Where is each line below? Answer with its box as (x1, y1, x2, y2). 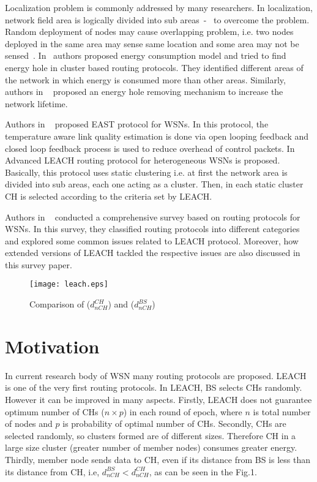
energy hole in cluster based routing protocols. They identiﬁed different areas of (5, 61, 304, 73)
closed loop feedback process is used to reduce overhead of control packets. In (5, 141, 295, 154)
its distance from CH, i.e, (5, 465, 100, 478)
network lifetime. (5, 97, 68, 110)
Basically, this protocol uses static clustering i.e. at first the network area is (5, 165, 288, 178)
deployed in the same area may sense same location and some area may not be (5, 37, 299, 50)
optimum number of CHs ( (5, 405, 105, 418)
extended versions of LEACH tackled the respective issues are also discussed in (5, 246, 300, 259)
